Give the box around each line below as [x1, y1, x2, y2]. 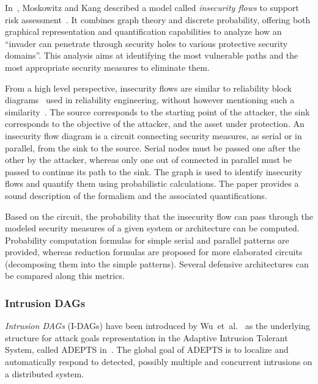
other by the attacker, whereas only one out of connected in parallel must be [5, 153, 292, 166]
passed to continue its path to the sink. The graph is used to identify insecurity [5, 165, 302, 178]
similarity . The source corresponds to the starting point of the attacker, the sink [5, 105, 310, 118]
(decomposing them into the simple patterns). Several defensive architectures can [5, 257, 309, 270]
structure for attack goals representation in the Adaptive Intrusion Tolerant [5, 331, 288, 344]
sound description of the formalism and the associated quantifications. [5, 189, 267, 201]
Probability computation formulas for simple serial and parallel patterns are [5, 233, 289, 246]
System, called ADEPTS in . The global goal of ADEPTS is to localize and [5, 343, 289, 356]
